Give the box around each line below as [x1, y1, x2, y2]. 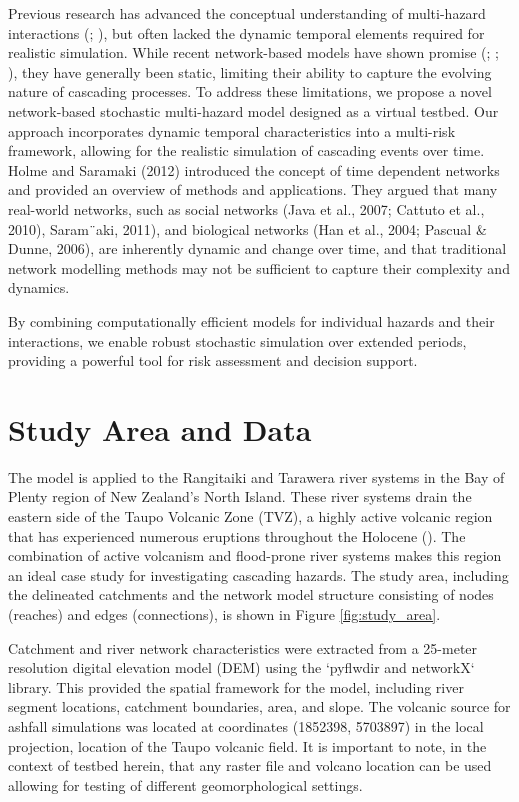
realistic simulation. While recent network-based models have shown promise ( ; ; [8, 42, 499, 63]
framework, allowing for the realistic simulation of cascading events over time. [8, 140, 485, 161]
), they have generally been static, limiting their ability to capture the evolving [8, 61, 492, 82]
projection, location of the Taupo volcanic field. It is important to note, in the [8, 735, 487, 756]
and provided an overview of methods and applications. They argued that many [8, 179, 498, 200]
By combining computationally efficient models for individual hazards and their [8, 310, 495, 331]
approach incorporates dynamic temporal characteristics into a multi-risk [8, 120, 456, 141]
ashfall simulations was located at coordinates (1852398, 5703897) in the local [8, 715, 484, 736]
